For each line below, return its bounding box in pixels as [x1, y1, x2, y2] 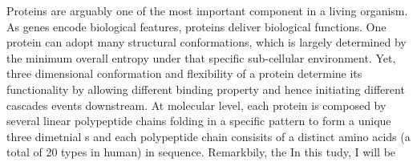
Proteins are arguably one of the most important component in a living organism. [6, 2, 408, 18]
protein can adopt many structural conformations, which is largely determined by [6, 34, 407, 51]
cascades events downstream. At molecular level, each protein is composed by [6, 96, 387, 113]
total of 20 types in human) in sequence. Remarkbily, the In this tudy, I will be [6, 144, 396, 160]
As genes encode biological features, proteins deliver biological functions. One [6, 18, 387, 34]
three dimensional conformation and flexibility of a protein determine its [6, 65, 362, 82]
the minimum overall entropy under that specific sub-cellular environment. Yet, [6, 49, 396, 66]
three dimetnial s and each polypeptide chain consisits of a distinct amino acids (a [6, 128, 411, 144]
